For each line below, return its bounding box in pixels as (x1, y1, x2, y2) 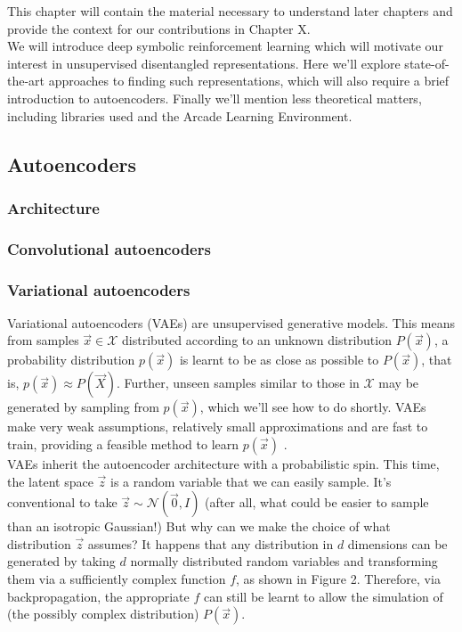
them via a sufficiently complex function (7, 570, 226, 587)
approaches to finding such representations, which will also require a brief (48, 71, 450, 90)
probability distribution (7, 350, 135, 369)
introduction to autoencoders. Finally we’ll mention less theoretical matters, (7, 88, 422, 107)
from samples (7, 331, 79, 349)
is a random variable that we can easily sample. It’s (110, 472, 392, 490)
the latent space (7, 472, 93, 490)
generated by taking (7, 552, 116, 570)
